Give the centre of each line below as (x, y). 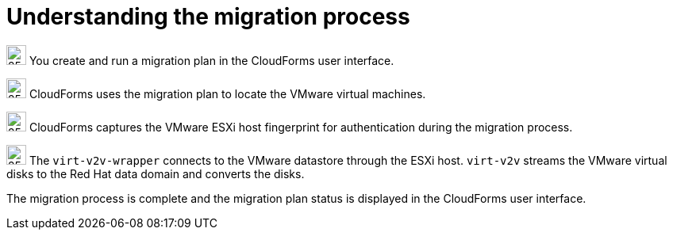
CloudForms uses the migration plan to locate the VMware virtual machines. (227, 93)
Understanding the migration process (208, 17)
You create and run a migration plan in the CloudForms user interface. (212, 60)
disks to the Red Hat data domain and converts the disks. (156, 173)
